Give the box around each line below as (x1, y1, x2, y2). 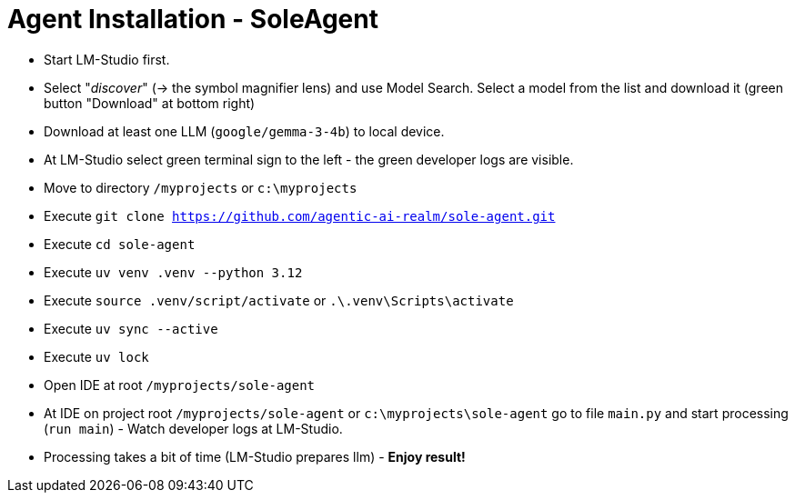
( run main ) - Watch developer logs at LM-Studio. (44, 420, 343, 436)
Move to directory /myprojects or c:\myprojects (44, 179, 357, 195)
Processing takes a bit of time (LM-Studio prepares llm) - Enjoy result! (44, 448, 466, 465)
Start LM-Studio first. (44, 51, 170, 67)
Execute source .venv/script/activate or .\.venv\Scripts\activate (44, 292, 514, 308)
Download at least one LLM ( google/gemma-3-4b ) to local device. (44, 123, 445, 139)
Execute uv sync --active (44, 320, 218, 336)
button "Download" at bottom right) (44, 95, 256, 111)
